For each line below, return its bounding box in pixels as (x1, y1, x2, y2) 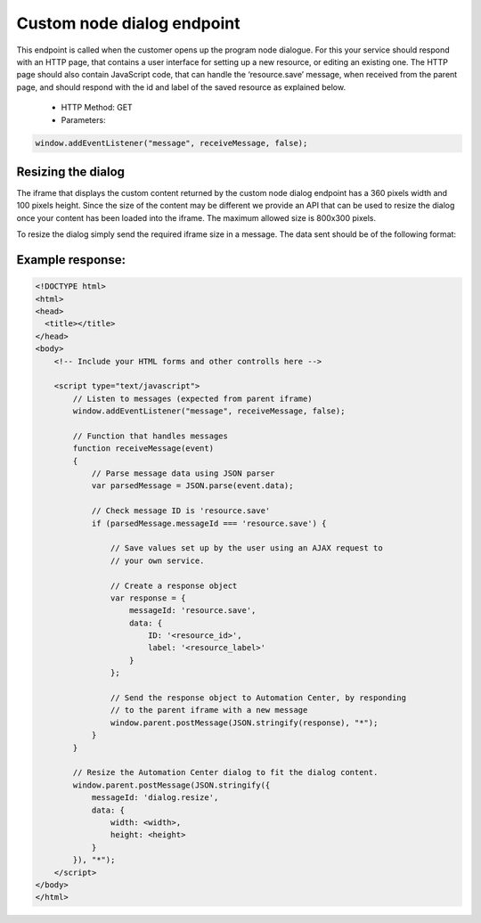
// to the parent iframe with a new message (110, 705, 308, 715)
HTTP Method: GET (61, 102, 133, 113)
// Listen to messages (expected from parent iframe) (72, 393, 313, 404)
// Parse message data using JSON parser (91, 469, 275, 478)
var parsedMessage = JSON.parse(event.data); (91, 481, 294, 491)
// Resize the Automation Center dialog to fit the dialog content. (72, 767, 379, 778)
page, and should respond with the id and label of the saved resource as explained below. (16, 81, 346, 93)
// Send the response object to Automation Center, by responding (110, 693, 407, 703)
